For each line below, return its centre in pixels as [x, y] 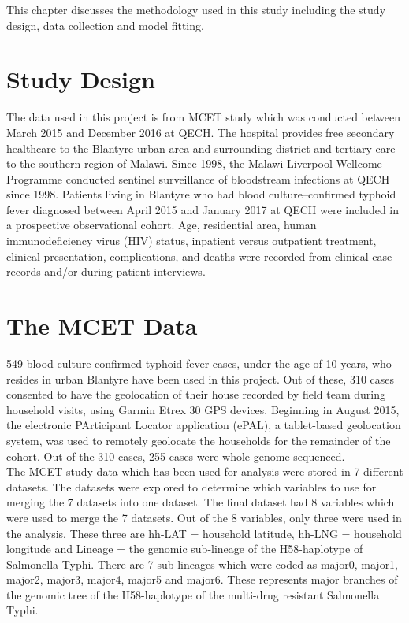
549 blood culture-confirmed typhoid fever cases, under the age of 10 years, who [199, 363]
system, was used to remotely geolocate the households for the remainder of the [199, 440]
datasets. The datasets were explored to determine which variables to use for [191, 486]
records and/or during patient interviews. [106, 271]
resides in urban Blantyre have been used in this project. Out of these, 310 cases [201, 378]
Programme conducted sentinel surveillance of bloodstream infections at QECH [198, 178]
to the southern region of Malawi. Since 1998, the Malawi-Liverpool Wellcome [194, 163]
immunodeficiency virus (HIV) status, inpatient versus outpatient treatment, [191, 241]
